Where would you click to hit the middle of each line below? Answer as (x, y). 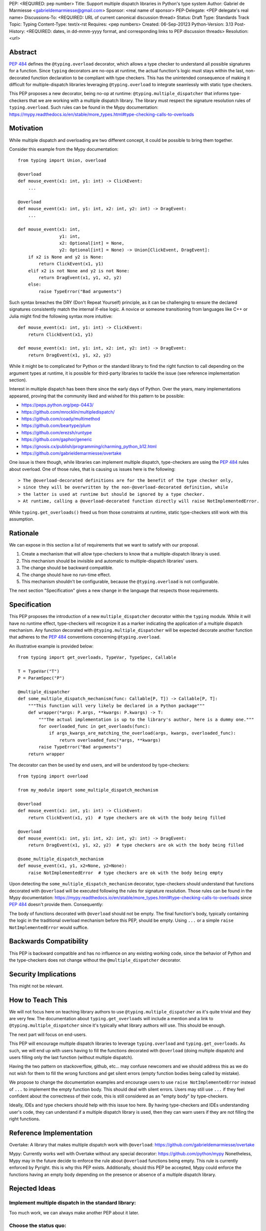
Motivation (26, 128)
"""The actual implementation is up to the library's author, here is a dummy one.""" (147, 719)
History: (17, 31)
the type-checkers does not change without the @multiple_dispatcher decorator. (95, 960)
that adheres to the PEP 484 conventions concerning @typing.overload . (85, 637)
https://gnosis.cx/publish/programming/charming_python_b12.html (89, 446)
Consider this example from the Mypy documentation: (64, 149)
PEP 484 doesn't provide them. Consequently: (56, 905)
